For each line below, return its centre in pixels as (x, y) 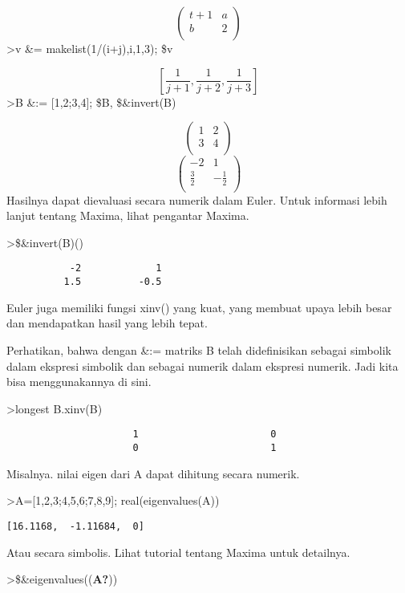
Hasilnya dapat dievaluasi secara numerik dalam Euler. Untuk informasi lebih (197, 199)
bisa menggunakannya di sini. (79, 382)
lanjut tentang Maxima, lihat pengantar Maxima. (128, 215)
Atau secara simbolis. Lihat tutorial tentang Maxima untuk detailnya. (178, 552)
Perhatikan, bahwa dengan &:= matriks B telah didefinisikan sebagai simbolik (199, 349)
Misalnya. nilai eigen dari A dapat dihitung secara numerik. (153, 473)
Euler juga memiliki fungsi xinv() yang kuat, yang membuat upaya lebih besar (199, 307)
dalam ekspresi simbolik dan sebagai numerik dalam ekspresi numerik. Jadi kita (202, 366)
